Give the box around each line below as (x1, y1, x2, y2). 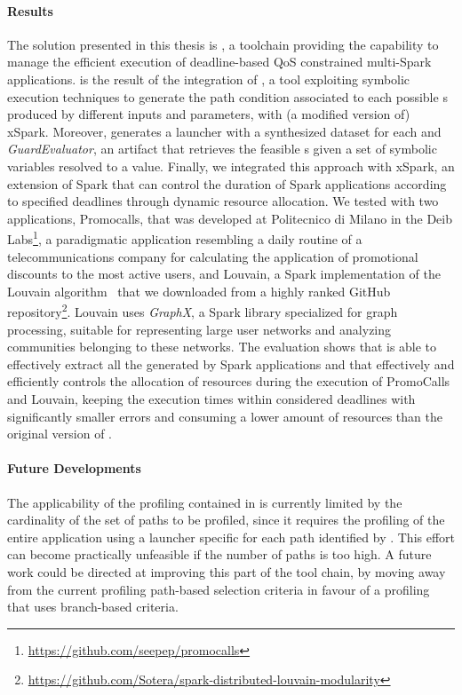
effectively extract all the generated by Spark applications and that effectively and (7, 354, 455, 373)
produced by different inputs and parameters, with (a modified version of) (7, 105, 410, 123)
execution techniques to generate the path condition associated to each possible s (7, 87, 448, 106)
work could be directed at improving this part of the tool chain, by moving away (7, 562, 446, 580)
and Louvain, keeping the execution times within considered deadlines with (7, 389, 416, 407)
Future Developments (7, 459, 141, 478)
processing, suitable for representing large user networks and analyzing (7, 320, 392, 338)
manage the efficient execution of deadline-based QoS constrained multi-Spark (7, 52, 432, 71)
